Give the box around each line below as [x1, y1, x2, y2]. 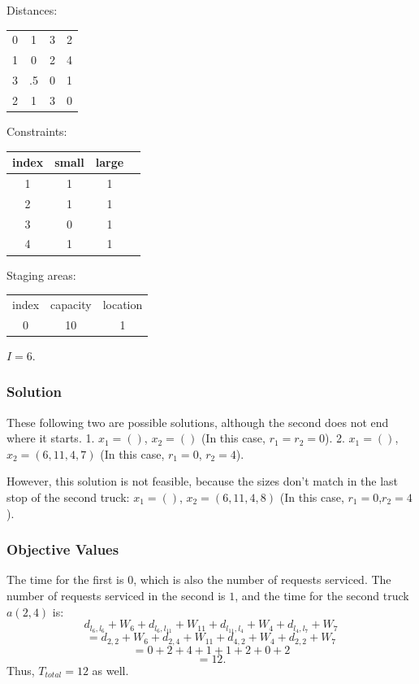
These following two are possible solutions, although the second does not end [6, 413, 389, 430]
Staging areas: [6, 266, 76, 283]
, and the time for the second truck [235, 587, 409, 603]
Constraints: [6, 122, 67, 139]
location [102, 295, 143, 312]
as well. [92, 661, 129, 678]
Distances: [6, 2, 58, 18]
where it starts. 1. [6, 429, 95, 447]
